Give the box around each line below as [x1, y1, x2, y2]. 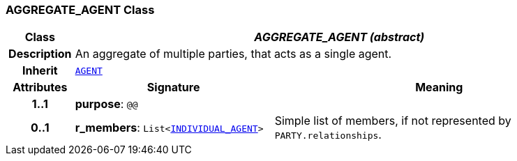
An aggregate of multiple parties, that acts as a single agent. [75, 47, 392, 61]
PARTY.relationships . [274, 128, 382, 142]
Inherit [22, 63, 58, 78]
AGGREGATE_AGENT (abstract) [254, 30, 425, 45]
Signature [147, 80, 200, 95]
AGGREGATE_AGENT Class [6, 3, 155, 17]
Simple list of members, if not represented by [274, 114, 511, 128]
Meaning [415, 80, 463, 95]
